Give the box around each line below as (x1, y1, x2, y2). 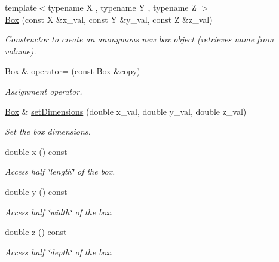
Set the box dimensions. (5, 125, 91, 138)
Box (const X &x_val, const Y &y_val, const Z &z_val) (5, 13, 213, 25)
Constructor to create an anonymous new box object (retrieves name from (5, 33, 274, 45)
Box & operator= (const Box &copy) (5, 65, 140, 77)
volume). (5, 44, 36, 57)
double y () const (5, 185, 68, 197)
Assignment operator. (5, 84, 82, 97)
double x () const (5, 145, 68, 157)
